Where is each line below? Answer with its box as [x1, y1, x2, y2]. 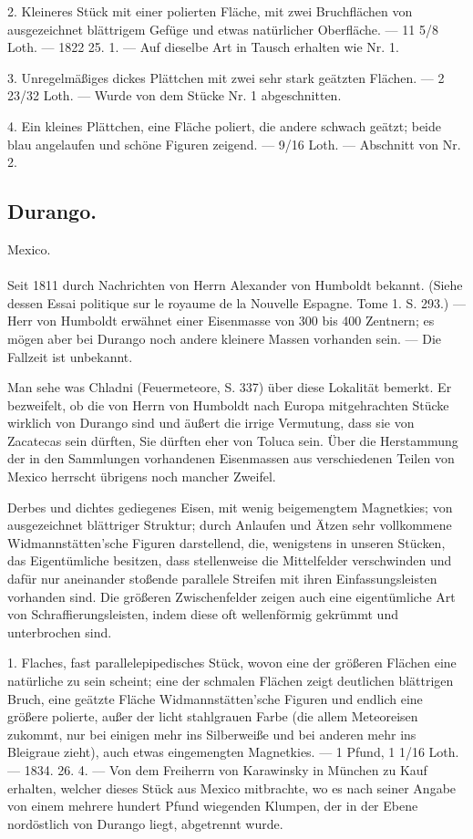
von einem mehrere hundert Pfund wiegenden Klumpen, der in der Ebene [7, 796, 418, 815]
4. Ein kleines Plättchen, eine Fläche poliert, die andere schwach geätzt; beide [7, 116, 442, 135]
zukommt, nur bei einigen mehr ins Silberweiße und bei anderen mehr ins [7, 724, 416, 743]
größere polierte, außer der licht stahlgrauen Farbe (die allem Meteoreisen [7, 707, 418, 726]
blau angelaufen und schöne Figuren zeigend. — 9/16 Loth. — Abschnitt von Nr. [7, 134, 461, 153]
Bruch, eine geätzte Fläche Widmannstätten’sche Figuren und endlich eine [7, 689, 423, 708]
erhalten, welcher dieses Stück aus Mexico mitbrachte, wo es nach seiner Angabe [7, 778, 457, 797]
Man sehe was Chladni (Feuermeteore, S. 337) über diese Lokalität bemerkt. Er [7, 378, 452, 397]
